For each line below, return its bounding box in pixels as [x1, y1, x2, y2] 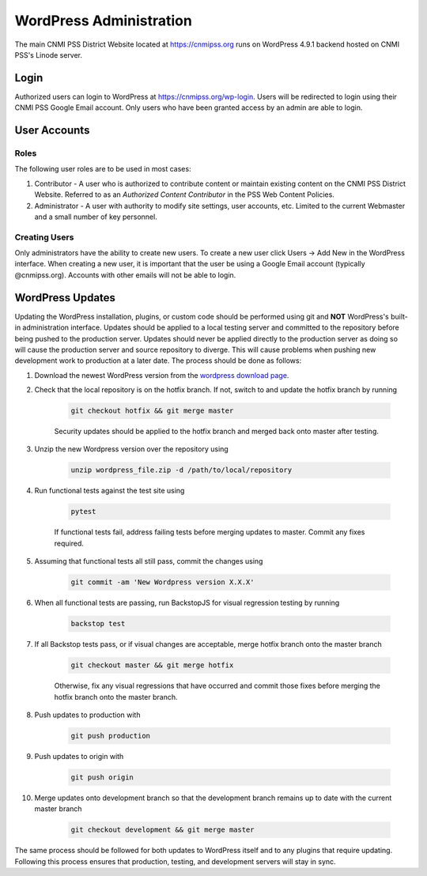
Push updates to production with [34, 710, 141, 719]
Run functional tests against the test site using [34, 486, 185, 496]
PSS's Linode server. [14, 50, 83, 59]
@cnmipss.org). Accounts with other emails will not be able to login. [14, 270, 236, 280]
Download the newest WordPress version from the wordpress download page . [34, 370, 289, 379]
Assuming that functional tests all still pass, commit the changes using [34, 557, 263, 566]
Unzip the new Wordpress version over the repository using [34, 444, 229, 454]
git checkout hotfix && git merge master [70, 406, 234, 415]
